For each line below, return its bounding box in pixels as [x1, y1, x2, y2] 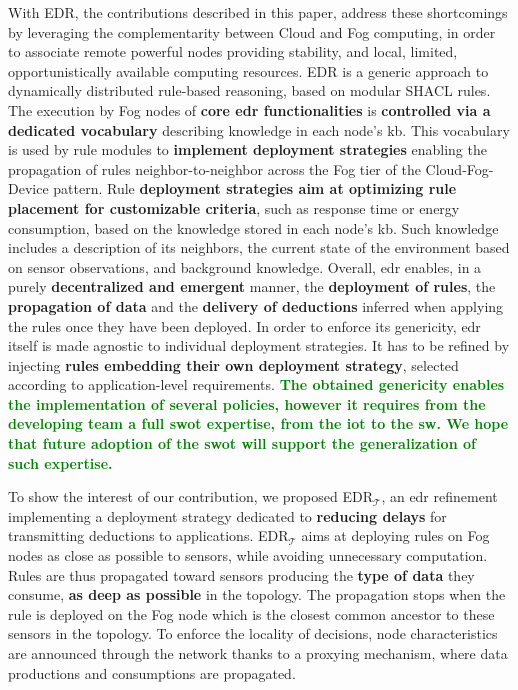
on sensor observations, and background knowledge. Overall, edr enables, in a [8, 256, 482, 277]
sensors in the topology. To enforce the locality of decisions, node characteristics [8, 623, 498, 644]
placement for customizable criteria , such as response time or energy [8, 197, 460, 218]
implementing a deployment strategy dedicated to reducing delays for [8, 505, 447, 526]
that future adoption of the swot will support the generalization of [8, 433, 476, 454]
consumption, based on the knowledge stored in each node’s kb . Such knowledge [8, 217, 499, 238]
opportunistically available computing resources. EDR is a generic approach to [8, 60, 489, 81]
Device [8, 178, 49, 199]
